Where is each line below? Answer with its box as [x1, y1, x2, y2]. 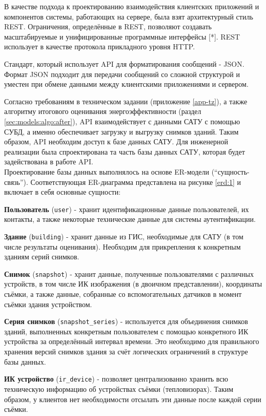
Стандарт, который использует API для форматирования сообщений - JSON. [4, 58, 244, 69]
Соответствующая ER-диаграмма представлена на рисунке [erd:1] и [30, 176, 241, 187]
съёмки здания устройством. [4, 298, 92, 309]
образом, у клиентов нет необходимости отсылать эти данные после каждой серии [4, 393, 261, 404]
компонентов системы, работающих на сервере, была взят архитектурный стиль [4, 11, 253, 22]
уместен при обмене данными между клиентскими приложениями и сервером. [4, 79, 249, 89]
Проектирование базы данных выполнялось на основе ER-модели [4, 166, 209, 177]
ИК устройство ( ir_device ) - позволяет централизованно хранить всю [4, 373, 229, 384]
